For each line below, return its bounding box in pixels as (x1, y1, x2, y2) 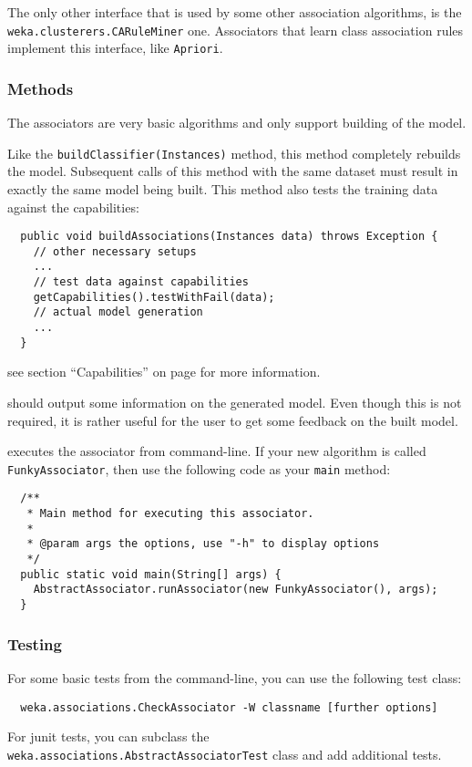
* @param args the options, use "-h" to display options (26, 537, 380, 551)
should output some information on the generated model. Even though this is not (7, 393, 462, 411)
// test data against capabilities (33, 275, 249, 289)
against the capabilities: (7, 197, 139, 216)
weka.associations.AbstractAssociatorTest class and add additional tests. (7, 744, 442, 763)
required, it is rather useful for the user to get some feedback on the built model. (7, 410, 458, 430)
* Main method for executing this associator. (26, 507, 314, 521)
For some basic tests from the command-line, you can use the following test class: (7, 668, 462, 687)
